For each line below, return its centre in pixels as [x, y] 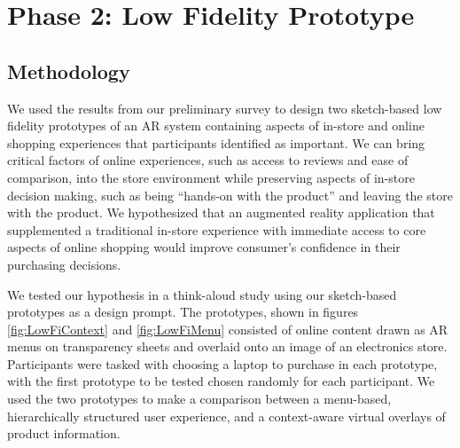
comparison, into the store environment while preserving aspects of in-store [211, 177]
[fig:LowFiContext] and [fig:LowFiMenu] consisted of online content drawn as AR [228, 329]
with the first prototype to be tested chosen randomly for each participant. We [221, 381]
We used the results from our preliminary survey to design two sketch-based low [225, 108]
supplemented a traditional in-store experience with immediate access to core [217, 229]
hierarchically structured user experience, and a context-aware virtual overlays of [226, 416]
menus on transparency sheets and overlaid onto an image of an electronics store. [227, 346]
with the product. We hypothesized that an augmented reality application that [221, 212]
